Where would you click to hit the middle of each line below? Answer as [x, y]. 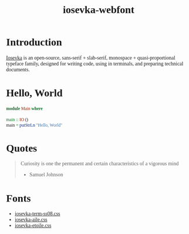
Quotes [21, 148]
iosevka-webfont [99, 10]
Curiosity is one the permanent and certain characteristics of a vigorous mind [99, 164]
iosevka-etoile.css [33, 225]
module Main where [24, 108]
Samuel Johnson [46, 175]
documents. [18, 69]
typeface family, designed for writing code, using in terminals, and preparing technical [95, 63]
